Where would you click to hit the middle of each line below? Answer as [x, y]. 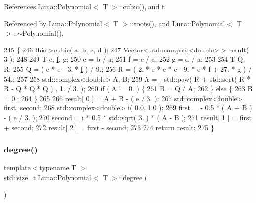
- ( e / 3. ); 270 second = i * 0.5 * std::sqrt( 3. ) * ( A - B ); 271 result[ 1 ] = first [128, 117]
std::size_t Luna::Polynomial [48, 177]
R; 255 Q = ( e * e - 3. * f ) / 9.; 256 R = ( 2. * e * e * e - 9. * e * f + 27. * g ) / [128, 69]
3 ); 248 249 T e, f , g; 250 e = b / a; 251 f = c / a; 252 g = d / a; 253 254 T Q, [125, 59]
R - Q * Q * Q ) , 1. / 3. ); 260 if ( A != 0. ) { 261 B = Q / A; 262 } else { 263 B [128, 88]
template [17, 168]
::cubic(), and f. [143, 6]
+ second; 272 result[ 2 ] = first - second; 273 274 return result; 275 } [109, 127]
